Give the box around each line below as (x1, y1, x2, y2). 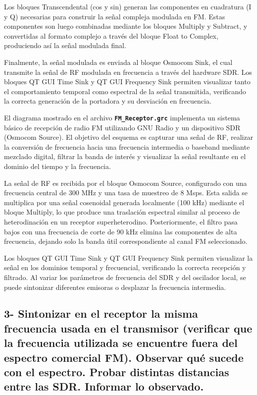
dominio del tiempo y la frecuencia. (4, 161, 111, 171)
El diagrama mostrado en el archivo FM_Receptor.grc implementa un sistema (4, 112, 240, 122)
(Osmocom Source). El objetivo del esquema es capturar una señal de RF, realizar (4, 132, 254, 142)
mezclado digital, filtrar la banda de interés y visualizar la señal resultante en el (4, 151, 246, 162)
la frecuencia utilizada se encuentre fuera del (4, 335, 238, 350)
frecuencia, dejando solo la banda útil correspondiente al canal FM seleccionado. (4, 236, 248, 246)
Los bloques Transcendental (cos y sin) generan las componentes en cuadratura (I (4, 1, 252, 11)
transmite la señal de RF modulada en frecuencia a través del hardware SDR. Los (4, 66, 252, 77)
